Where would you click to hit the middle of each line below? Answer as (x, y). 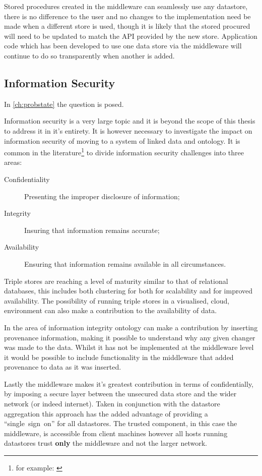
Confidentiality (27, 179)
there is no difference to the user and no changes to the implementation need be (127, 16)
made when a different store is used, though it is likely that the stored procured (127, 26)
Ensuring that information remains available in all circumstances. (125, 263)
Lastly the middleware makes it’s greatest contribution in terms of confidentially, (129, 383)
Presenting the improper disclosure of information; (102, 196)
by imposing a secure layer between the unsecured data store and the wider (120, 394)
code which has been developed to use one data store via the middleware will (123, 46)
